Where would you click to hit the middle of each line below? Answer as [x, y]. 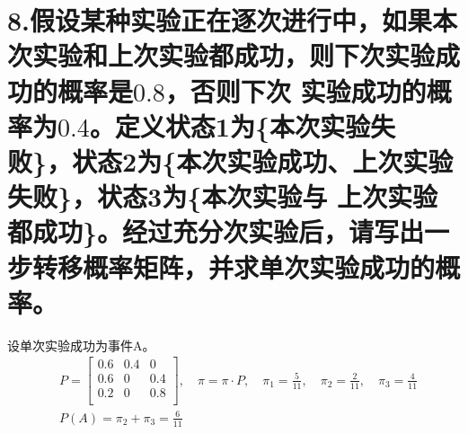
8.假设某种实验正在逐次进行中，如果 [220, 20]
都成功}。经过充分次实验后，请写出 [216, 231]
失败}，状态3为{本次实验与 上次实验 [223, 196]
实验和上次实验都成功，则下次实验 [234, 55]
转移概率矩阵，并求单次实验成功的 [234, 266]
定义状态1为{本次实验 [243, 125]
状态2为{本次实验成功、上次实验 [263, 160]
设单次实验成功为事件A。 [81, 345]
